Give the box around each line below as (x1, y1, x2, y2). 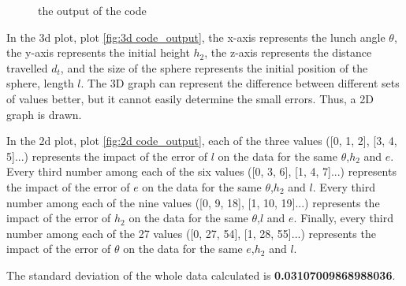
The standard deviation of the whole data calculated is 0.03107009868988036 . (6, 266, 396, 283)
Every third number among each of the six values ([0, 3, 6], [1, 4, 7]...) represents (6, 163, 397, 180)
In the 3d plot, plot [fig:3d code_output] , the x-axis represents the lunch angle (6, 28, 386, 45)
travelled (6, 59, 48, 76)
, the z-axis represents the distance (204, 44, 372, 61)
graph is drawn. (6, 106, 82, 122)
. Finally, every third (293, 210, 393, 226)
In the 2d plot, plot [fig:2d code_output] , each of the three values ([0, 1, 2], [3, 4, (6, 132, 397, 149)
